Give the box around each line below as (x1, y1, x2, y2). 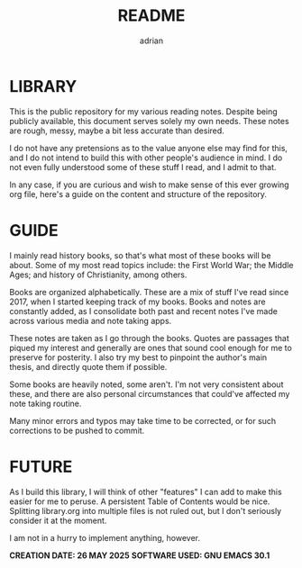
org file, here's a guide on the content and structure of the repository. (9, 188, 268, 199)
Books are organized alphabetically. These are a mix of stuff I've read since (9, 286, 289, 297)
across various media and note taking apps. (9, 315, 172, 326)
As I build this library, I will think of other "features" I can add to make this (9, 486, 282, 497)
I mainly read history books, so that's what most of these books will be (9, 249, 271, 261)
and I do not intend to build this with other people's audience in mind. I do (9, 152, 283, 163)
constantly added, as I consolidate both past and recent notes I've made (9, 305, 278, 316)
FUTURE (9, 456, 73, 477)
